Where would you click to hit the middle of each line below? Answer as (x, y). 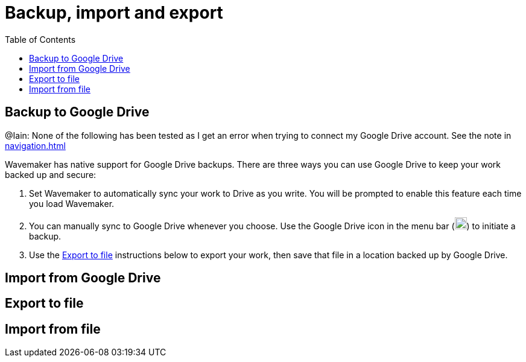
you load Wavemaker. (72, 203)
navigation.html (35, 145)
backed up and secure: (51, 174)
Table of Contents (40, 39)
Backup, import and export (114, 13)
